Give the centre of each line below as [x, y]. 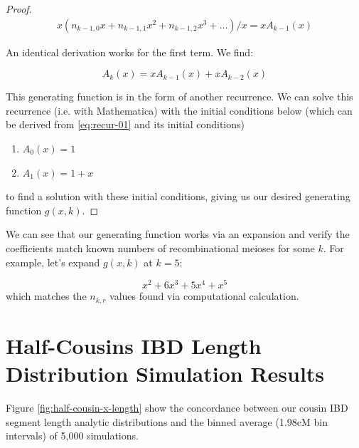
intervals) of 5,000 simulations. [72, 436]
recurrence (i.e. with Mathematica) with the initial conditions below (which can [179, 110]
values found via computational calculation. [204, 296]
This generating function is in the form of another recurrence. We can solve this [179, 97]
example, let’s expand [53, 262]
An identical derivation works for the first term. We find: [130, 52]
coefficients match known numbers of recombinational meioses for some [160, 248]
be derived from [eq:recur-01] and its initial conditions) [125, 124]
